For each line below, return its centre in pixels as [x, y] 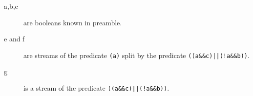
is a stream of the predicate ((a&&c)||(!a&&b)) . [96, 88]
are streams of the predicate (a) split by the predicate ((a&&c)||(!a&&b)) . [137, 55]
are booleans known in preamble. [73, 22]
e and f [14, 39]
